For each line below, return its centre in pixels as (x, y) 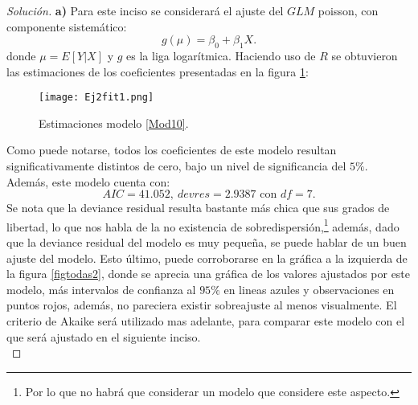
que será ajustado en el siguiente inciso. (104, 336)
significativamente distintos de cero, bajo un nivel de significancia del (176, 166)
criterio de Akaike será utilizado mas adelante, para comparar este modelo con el (206, 321)
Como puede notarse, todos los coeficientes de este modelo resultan (172, 150)
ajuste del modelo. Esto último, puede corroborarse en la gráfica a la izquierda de (207, 258)
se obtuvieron (365, 55)
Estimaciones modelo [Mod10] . (114, 123)
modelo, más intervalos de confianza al (101, 289)
